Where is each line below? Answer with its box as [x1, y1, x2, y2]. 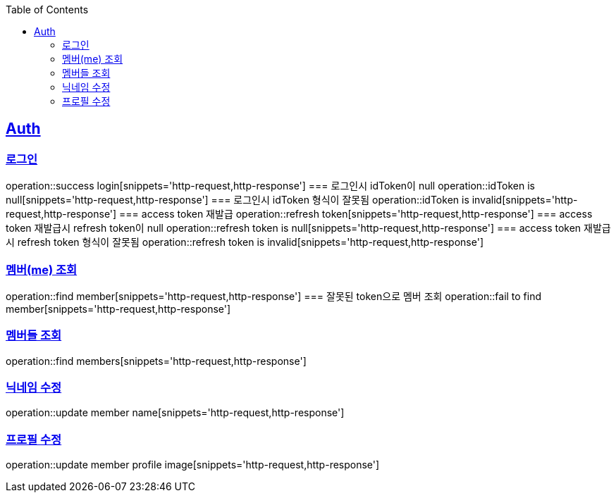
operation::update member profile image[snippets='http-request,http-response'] [6, 459, 380, 471]
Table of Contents [6, 4, 89, 15]
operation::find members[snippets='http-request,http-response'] [6, 354, 307, 367]
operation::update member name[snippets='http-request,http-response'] [6, 406, 345, 419]
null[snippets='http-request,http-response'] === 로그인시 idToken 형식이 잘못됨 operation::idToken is [6, 194, 469, 206]
